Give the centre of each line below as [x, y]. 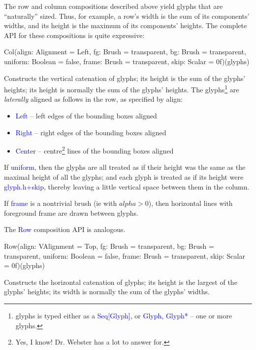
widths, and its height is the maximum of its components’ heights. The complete [126, 25]
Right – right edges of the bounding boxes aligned [91, 132]
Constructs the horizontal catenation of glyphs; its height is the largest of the [121, 282]
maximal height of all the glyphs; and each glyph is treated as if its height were [124, 177]
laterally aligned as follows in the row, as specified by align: [94, 99]
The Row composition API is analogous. [65, 229]
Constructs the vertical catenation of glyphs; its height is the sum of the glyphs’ [125, 78]
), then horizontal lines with [191, 203]
